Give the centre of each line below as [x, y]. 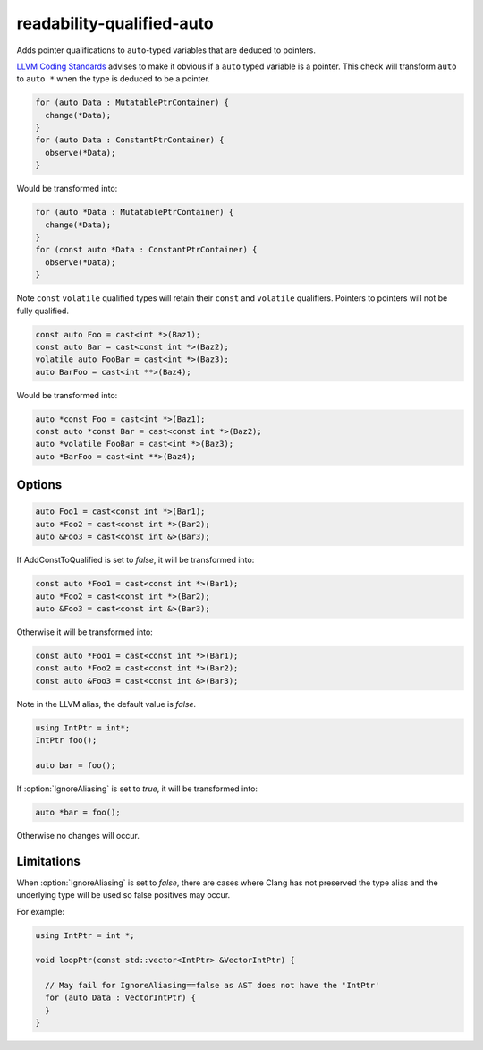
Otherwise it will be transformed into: [85, 632]
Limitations [48, 861]
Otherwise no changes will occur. [78, 835]
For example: [41, 911]
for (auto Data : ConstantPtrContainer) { [130, 140]
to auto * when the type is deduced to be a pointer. [113, 79]
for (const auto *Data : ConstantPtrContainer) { [146, 250]
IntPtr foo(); [66, 740]
